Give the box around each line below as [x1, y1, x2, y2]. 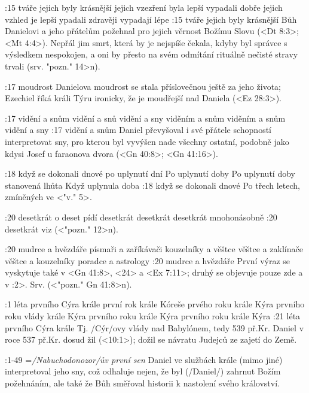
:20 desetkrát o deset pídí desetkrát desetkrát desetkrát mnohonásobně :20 [5, 210, 277, 223]
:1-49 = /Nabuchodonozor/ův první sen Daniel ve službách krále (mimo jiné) [5, 353, 283, 365]
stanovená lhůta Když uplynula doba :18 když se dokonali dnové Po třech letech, [5, 179, 300, 191]
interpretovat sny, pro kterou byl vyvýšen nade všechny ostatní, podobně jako [5, 135, 289, 147]
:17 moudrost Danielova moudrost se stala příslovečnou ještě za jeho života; [5, 80, 281, 92]
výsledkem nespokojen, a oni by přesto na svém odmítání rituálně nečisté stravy [5, 48, 298, 61]
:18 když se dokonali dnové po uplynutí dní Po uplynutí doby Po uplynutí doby [5, 167, 295, 180]
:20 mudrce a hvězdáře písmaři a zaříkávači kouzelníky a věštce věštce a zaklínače [5, 243, 303, 255]
